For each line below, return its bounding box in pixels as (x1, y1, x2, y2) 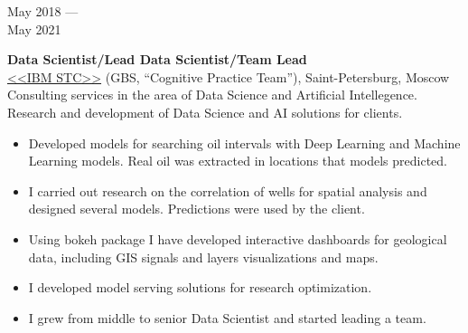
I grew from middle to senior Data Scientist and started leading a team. (28, 308, 426, 327)
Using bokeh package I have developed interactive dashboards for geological (28, 229, 447, 248)
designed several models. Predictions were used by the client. (28, 199, 365, 218)
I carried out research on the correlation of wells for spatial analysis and (28, 181, 427, 200)
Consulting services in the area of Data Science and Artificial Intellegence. (7, 85, 417, 104)
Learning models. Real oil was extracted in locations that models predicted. (28, 151, 447, 170)
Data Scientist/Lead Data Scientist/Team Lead (7, 50, 307, 69)
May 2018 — (7, 2, 79, 20)
